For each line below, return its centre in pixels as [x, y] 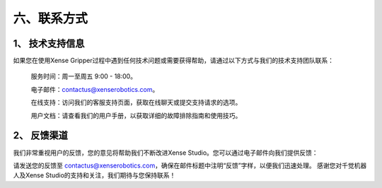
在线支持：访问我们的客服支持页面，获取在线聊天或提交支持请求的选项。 [136, 102]
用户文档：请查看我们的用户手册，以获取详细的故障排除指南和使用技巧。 [136, 115]
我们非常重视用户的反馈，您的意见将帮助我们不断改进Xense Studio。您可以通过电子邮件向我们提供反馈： [166, 153]
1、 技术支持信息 [49, 43]
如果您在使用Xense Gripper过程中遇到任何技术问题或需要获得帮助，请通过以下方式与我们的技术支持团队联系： [173, 61]
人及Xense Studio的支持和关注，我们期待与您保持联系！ [94, 175]
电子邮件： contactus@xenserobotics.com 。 [95, 89]
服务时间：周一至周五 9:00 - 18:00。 [84, 76]
